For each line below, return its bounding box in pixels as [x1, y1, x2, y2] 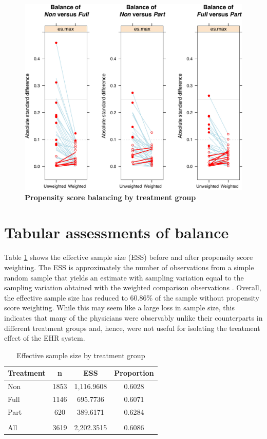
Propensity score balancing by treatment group [25, 191, 196, 202]
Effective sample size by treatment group [16, 349, 145, 360]
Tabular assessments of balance [4, 222, 229, 243]
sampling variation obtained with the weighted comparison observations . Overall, [4, 282, 261, 293]
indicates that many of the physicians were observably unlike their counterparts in [4, 312, 263, 323]
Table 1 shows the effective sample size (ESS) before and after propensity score [4, 252, 253, 262]
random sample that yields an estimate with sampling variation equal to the [4, 272, 244, 283]
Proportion [114, 367, 154, 378]
